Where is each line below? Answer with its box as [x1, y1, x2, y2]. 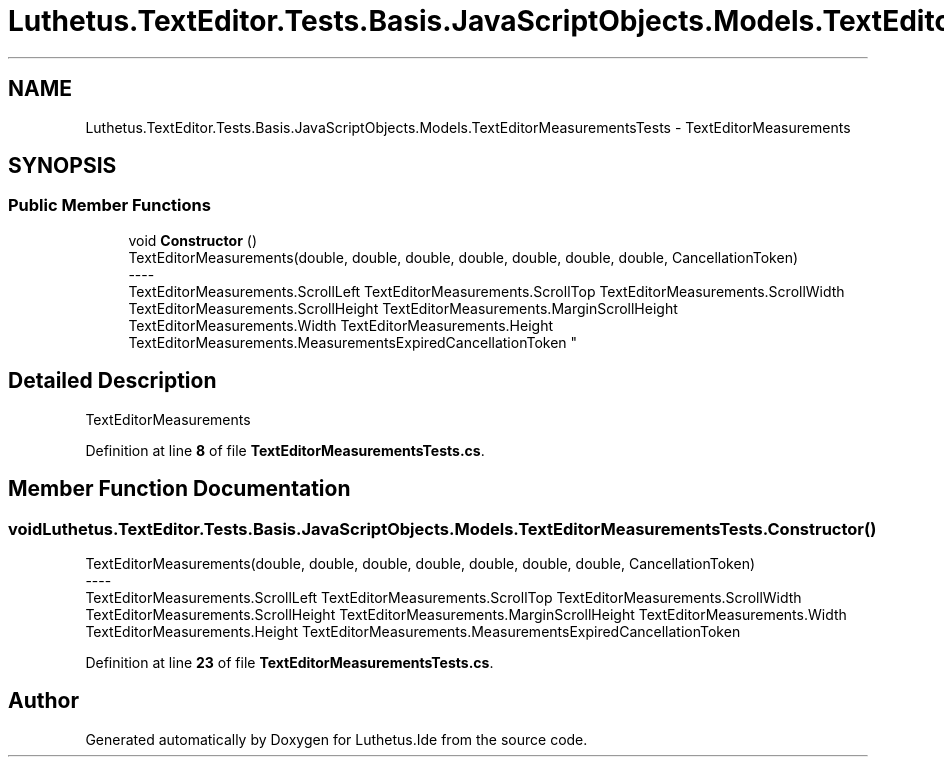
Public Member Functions [8, 195, 211, 216]
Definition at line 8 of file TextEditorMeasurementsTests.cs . [85, 441, 485, 459]
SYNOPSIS [8, 153, 117, 179]
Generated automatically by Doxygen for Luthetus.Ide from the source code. [85, 730, 588, 748]
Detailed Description [8, 368, 217, 394]
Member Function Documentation [8, 476, 351, 502]
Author [8, 688, 79, 714]
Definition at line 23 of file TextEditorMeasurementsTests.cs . [85, 653, 494, 671]
